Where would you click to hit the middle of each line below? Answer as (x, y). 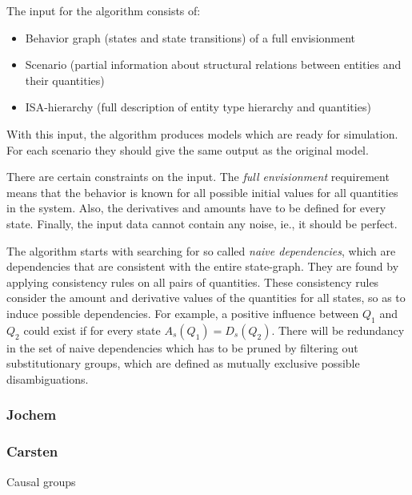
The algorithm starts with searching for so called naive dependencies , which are (201, 250)
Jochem (32, 415)
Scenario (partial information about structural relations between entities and (213, 64)
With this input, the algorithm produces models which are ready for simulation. (202, 133)
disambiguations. (48, 378)
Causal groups (41, 481)
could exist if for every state (92, 330)
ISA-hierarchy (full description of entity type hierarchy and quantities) (198, 107)
